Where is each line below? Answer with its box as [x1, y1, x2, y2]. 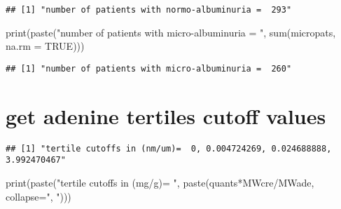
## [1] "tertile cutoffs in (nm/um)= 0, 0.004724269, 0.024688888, [6, 143, 332, 154]
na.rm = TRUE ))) [6, 39, 85, 53]
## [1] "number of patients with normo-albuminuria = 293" [6, 5, 292, 15]
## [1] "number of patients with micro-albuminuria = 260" [6, 63, 292, 74]
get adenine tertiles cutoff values [6, 101, 326, 130]
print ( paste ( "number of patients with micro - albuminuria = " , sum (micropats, [6, 25, 336, 39]
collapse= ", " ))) [6, 189, 71, 203]
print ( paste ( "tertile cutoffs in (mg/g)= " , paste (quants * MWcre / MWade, [6, 175, 314, 189]
